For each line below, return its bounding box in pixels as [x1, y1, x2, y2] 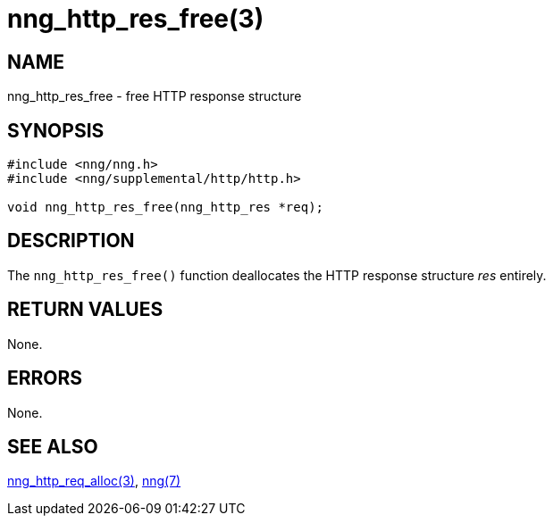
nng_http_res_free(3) [7, 4, 264, 34]
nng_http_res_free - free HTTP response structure [7, 88, 302, 104]
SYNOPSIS [7, 119, 105, 142]
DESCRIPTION [7, 229, 135, 253]
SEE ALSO [7, 435, 98, 458]
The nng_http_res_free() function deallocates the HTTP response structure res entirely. [7, 267, 547, 283]
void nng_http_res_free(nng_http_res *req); [7, 200, 324, 215]
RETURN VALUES [7, 298, 163, 321]
